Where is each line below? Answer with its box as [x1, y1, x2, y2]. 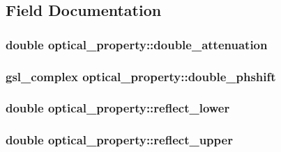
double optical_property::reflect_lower [6, 99, 230, 117]
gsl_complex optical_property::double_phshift [6, 67, 276, 85]
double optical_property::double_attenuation [6, 35, 268, 53]
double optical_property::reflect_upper [6, 131, 233, 149]
